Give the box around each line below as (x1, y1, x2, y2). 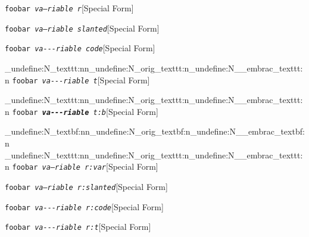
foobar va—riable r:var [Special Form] (12, 160, 158, 173)
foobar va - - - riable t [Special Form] (12, 73, 150, 86)
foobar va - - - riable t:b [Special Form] (12, 105, 158, 117)
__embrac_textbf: (235, 125, 305, 138)
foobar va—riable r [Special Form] (5, 2, 134, 14)
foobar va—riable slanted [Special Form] (5, 21, 160, 34)
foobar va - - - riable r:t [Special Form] (5, 220, 151, 233)
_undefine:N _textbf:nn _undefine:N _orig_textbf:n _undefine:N (5, 125, 236, 138)
